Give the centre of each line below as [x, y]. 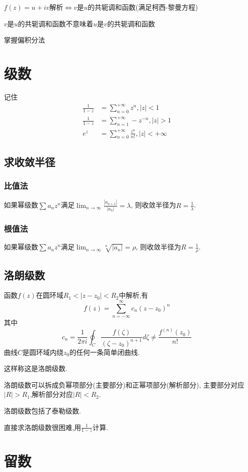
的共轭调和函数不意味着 [55, 23]
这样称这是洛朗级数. [36, 368]
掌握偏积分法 [24, 40]
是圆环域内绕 [43, 352]
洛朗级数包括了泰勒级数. [42, 410]
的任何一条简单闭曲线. [105, 352]
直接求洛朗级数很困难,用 [42, 427]
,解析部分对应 [52, 394]
